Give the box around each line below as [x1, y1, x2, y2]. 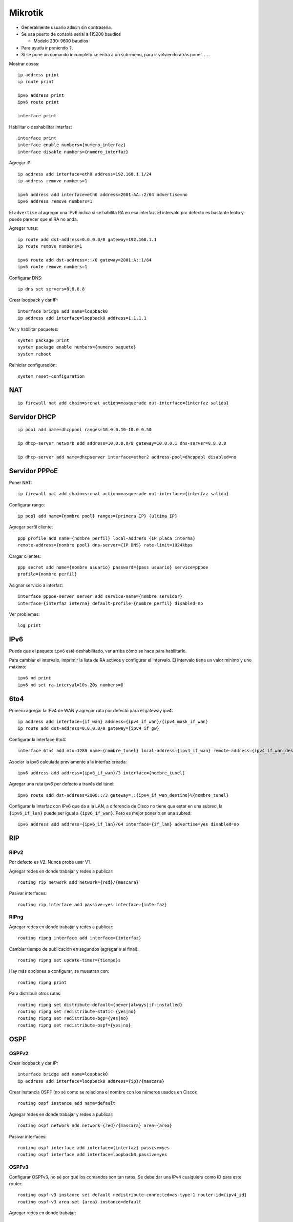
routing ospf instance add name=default [18, 1100, 116, 1106]
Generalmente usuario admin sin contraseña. [21, 24, 112, 30]
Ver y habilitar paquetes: [9, 326, 59, 332]
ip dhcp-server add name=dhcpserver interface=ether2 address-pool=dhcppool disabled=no [18, 454, 237, 459]
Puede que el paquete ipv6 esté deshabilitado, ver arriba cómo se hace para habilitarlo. [9, 648, 187, 654]
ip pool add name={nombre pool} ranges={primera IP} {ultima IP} [18, 513, 178, 519]
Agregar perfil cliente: [9, 524, 53, 530]
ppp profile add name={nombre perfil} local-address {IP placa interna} [18, 535, 195, 541]
